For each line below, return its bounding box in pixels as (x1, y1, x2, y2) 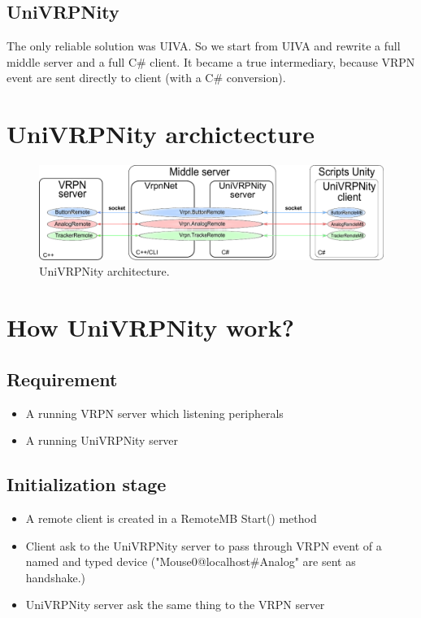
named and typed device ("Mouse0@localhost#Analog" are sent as (25, 553, 356, 570)
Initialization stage (7, 472, 167, 497)
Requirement (7, 366, 118, 391)
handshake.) (25, 568, 86, 585)
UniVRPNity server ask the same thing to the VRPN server (25, 596, 325, 613)
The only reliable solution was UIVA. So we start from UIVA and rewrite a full (7, 37, 401, 54)
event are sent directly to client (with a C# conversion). (7, 69, 286, 86)
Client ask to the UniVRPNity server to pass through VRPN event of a (25, 537, 382, 554)
